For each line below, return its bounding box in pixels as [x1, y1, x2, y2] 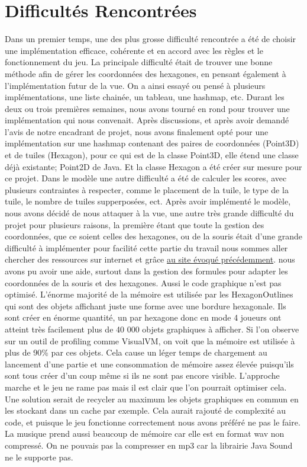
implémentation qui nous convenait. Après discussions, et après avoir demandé [5, 114, 289, 126]
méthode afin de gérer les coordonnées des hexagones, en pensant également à [5, 67, 286, 79]
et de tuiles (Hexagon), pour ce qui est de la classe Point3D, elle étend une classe [5, 149, 299, 161]
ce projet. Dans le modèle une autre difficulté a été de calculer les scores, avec [5, 172, 287, 184]
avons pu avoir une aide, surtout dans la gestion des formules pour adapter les [5, 265, 288, 277]
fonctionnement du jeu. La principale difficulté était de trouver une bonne [5, 56, 273, 68]
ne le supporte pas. [5, 450, 73, 463]
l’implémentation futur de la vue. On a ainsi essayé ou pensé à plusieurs [5, 79, 266, 91]
